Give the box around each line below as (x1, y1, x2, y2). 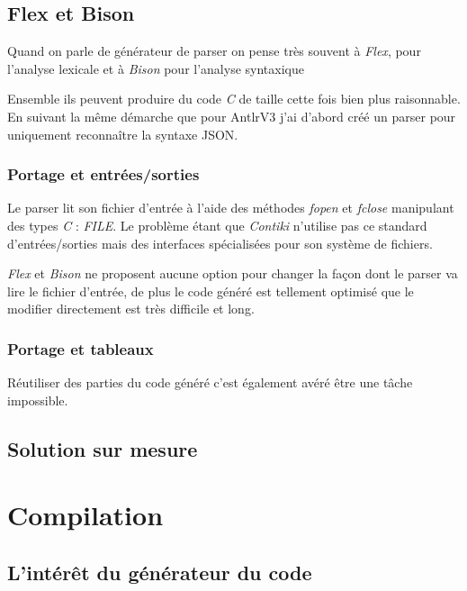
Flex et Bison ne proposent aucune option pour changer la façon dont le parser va (7, 264, 458, 283)
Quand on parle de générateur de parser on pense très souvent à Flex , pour (7, 41, 421, 60)
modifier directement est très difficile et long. (7, 299, 255, 318)
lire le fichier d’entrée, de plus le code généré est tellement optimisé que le (7, 281, 414, 300)
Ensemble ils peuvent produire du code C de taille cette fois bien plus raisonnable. (7, 89, 461, 108)
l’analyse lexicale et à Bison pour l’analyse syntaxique (7, 59, 304, 77)
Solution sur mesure (7, 434, 198, 462)
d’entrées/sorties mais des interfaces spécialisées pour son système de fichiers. (7, 233, 433, 252)
